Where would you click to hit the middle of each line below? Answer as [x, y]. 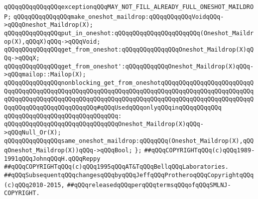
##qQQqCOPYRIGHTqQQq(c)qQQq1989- [199, 151]
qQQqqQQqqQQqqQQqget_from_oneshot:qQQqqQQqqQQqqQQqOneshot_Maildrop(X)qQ [129, 50]
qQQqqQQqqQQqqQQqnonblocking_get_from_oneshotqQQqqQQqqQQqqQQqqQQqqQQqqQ [129, 83]
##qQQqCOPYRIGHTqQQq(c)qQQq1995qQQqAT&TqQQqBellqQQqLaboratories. [117, 167]
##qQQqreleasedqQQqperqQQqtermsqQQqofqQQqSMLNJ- [149, 185]
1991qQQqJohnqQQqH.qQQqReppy [52, 159]
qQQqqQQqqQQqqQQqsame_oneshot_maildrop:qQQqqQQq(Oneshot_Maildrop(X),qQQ [129, 141]
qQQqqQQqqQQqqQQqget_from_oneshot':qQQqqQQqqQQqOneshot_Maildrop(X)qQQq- [129, 66]
